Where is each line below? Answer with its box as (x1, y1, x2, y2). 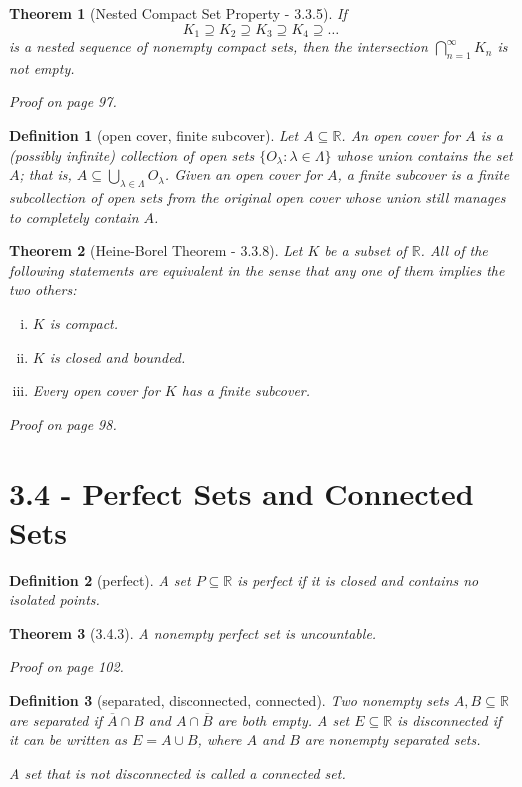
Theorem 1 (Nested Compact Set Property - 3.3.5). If (9, 3, 347, 23)
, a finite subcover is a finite (337, 164, 510, 185)
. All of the (420, 240, 488, 261)
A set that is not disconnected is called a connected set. (9, 762, 346, 783)
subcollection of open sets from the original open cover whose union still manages (9, 187, 506, 208)
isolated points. (9, 589, 100, 610)
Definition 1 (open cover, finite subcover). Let (9, 125, 299, 146)
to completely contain (9, 206, 139, 227)
